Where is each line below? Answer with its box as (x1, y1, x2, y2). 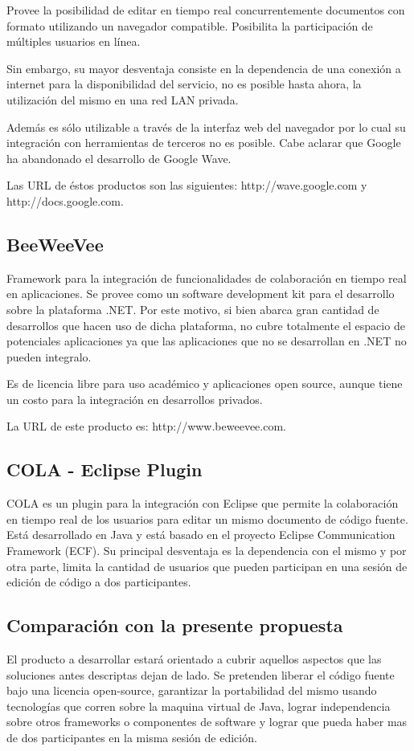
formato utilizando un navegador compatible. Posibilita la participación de (6, 17, 373, 34)
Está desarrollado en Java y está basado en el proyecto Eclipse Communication (6, 526, 396, 543)
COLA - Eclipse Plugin (6, 457, 203, 482)
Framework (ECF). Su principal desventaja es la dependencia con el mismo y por (6, 542, 407, 559)
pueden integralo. (6, 348, 92, 365)
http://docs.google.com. (6, 192, 124, 209)
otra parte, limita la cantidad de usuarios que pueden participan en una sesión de (6, 557, 408, 574)
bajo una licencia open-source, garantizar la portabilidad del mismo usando (6, 682, 377, 699)
